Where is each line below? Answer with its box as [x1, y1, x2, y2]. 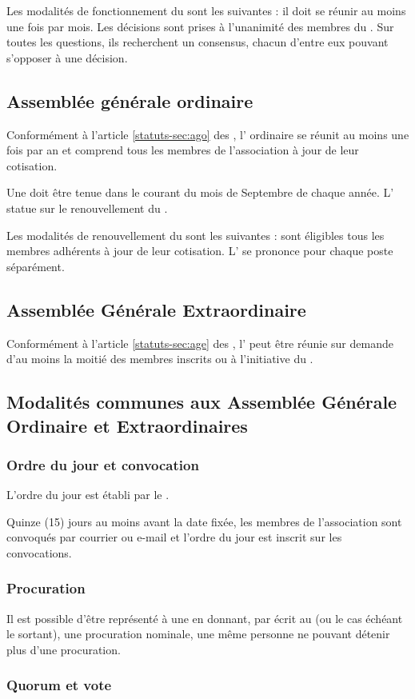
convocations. [6, 544, 72, 561]
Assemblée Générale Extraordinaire [6, 297, 306, 322]
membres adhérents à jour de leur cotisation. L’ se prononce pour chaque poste [6, 242, 393, 259]
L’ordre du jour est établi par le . [6, 486, 170, 503]
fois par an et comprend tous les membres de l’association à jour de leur [6, 142, 359, 158]
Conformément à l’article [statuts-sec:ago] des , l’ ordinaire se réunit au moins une [6, 126, 409, 142]
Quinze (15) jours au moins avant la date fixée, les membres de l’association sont [6, 513, 402, 529]
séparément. [6, 258, 65, 274]
